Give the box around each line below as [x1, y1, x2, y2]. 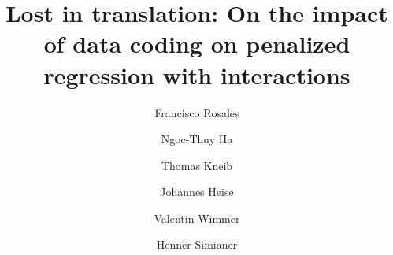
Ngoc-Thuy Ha [161, 131, 233, 147]
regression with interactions [43, 58, 350, 91]
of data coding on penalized [43, 28, 350, 60]
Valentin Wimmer [154, 209, 240, 226]
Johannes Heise [160, 183, 234, 200]
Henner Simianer [156, 236, 238, 253]
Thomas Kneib [161, 157, 233, 173]
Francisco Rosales [154, 104, 239, 120]
